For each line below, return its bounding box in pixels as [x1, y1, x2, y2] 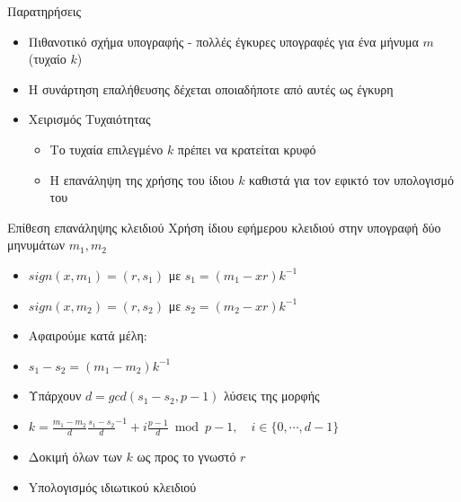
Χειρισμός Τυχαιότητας [28, 110, 151, 128]
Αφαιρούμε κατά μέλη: [28, 326, 147, 345]
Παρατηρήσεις [7, 2, 82, 20]
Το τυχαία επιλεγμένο [49, 139, 164, 158]
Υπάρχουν [28, 386, 82, 405]
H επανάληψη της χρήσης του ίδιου [49, 170, 235, 189]
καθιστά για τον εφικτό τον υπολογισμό [249, 170, 455, 189]
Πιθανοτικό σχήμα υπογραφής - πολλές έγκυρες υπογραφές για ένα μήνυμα [28, 31, 419, 50]
